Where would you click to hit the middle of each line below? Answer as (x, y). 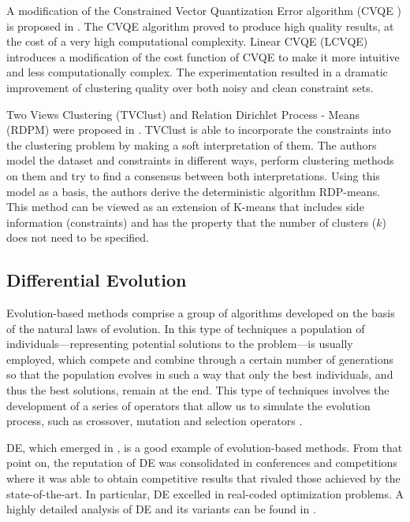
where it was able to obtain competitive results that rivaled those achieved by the (203, 478)
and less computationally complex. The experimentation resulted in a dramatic (197, 72)
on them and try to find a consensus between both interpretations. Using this (193, 175)
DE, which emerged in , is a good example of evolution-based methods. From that (205, 447)
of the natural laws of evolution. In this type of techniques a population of (186, 328)
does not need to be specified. (78, 237)
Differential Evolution (97, 280)
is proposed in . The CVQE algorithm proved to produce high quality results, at (200, 26)
